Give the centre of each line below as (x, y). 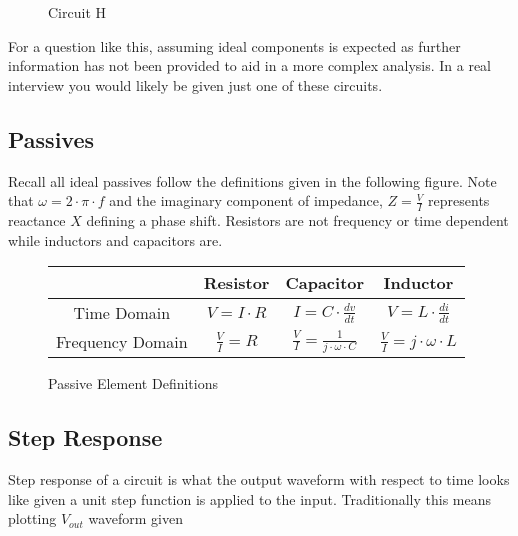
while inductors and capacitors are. (115, 239)
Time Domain (122, 313)
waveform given (135, 518)
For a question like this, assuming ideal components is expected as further (234, 45)
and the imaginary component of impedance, (246, 200)
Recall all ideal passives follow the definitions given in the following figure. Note (252, 180)
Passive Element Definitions (133, 383)
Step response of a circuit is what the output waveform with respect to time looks (259, 478)
